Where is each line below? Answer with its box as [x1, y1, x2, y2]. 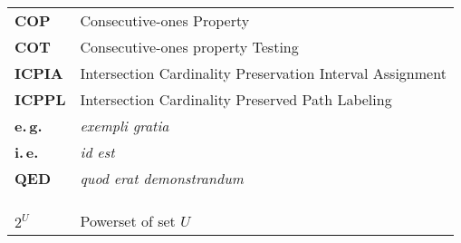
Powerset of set [80, 210, 176, 231]
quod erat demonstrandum [80, 168, 244, 189]
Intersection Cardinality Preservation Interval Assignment [80, 63, 447, 83]
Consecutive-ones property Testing [80, 36, 299, 57]
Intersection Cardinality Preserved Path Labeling [80, 89, 392, 110]
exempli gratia [80, 115, 169, 136]
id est [80, 141, 115, 162]
